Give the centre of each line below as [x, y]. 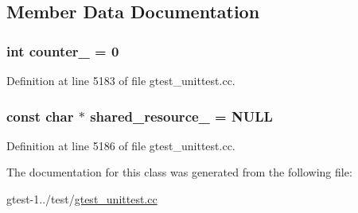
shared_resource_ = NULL [181, 116]
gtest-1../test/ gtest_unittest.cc [82, 199]
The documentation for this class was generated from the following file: [179, 172]
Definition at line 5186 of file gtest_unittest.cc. [121, 145]
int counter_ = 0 [63, 50]
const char [40, 116]
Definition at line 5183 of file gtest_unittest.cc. [121, 80]
